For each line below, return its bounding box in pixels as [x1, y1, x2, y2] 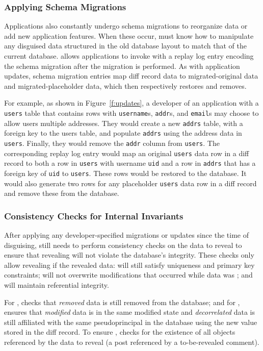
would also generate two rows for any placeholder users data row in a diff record [4, 178, 257, 188]
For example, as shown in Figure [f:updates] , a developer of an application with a [4, 97, 259, 108]
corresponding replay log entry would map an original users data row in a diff [4, 147, 249, 158]
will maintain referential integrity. [4, 280, 109, 290]
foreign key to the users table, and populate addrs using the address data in [4, 128, 242, 138]
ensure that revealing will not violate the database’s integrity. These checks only [4, 249, 254, 260]
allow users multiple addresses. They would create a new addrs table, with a [4, 117, 243, 128]
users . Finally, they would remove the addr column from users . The [4, 137, 220, 148]
